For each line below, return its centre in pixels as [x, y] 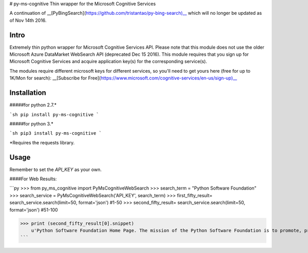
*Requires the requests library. [42, 142]
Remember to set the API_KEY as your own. [56, 170]
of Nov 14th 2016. [28, 20]
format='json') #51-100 [34, 209]
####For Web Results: [33, 179]
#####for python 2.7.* [33, 105]
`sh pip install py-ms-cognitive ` [54, 114]
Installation [28, 93]
